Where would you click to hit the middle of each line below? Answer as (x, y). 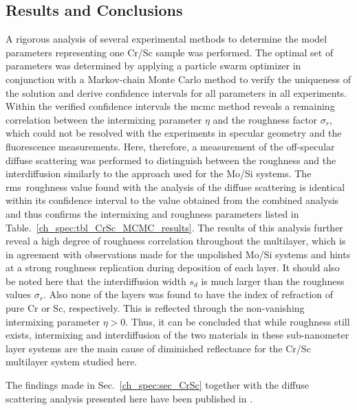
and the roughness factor (265, 119)
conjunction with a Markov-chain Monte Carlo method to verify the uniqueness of (178, 79)
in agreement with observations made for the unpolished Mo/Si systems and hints (178, 254)
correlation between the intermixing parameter (104, 119)
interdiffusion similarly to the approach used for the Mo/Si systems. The (159, 173)
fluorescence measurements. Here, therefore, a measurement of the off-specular (170, 146)
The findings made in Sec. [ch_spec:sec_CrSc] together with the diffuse (157, 385)
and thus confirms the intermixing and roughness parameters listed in (152, 213)
